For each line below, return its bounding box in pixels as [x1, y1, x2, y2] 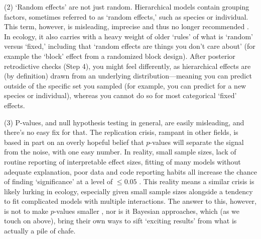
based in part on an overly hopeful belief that [4, 136, 144, 147]
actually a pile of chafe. [4, 225, 76, 236]
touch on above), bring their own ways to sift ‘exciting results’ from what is [4, 215, 237, 226]
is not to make [4, 205, 48, 216]
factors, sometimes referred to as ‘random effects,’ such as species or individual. [4, 11, 248, 22]
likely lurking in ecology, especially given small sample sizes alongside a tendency [4, 186, 253, 196]
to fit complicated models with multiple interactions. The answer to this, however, [4, 196, 256, 206]
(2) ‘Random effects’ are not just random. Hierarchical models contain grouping [4, 2, 249, 12]
